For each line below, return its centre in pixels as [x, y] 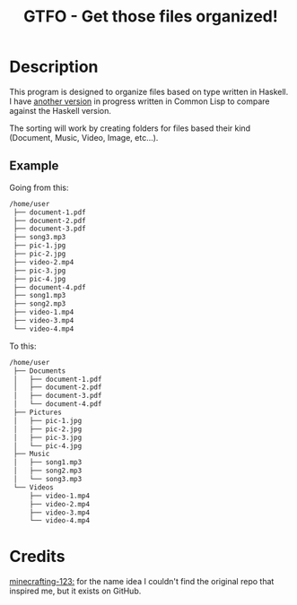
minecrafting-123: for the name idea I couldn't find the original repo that [142, 582]
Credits [37, 557]
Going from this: [39, 187]
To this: [23, 346]
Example [34, 166]
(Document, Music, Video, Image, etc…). [84, 137]
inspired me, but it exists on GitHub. [75, 591]
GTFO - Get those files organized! [151, 17]
